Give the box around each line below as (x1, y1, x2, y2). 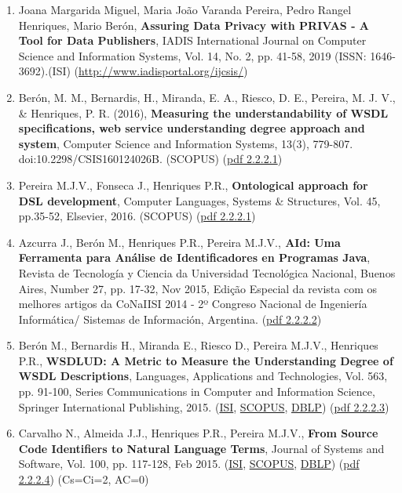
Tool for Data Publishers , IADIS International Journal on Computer (18, 32, 367, 49)
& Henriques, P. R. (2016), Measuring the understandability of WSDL (18, 104, 389, 121)
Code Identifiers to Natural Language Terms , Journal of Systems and (18, 440, 385, 456)
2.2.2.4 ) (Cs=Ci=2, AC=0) (18, 471, 149, 488)
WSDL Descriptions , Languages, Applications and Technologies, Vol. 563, (18, 368, 388, 384)
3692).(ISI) (18, 63, 71, 79)
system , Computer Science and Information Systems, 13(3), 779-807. (18, 135, 353, 151)
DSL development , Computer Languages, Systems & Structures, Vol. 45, (18, 192, 381, 208)
